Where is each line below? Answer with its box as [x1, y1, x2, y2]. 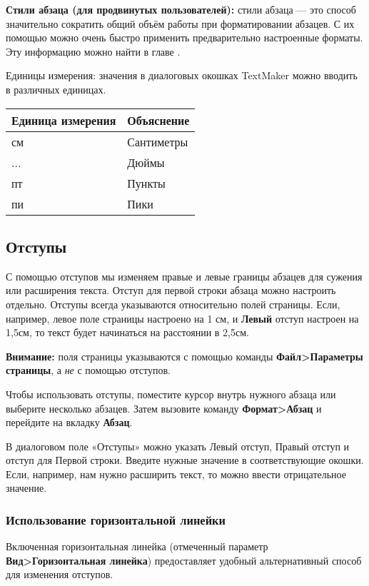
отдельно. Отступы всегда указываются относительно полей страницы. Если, [6, 296, 340, 311]
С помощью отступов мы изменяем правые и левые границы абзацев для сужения [6, 268, 363, 283]
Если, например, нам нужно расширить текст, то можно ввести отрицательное [6, 466, 346, 481]
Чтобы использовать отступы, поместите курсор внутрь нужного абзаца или [6, 386, 336, 401]
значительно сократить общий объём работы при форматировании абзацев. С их [6, 16, 355, 31]
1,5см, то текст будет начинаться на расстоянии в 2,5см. [6, 325, 249, 340]
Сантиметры [127, 133, 188, 150]
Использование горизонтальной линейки [6, 511, 226, 528]
